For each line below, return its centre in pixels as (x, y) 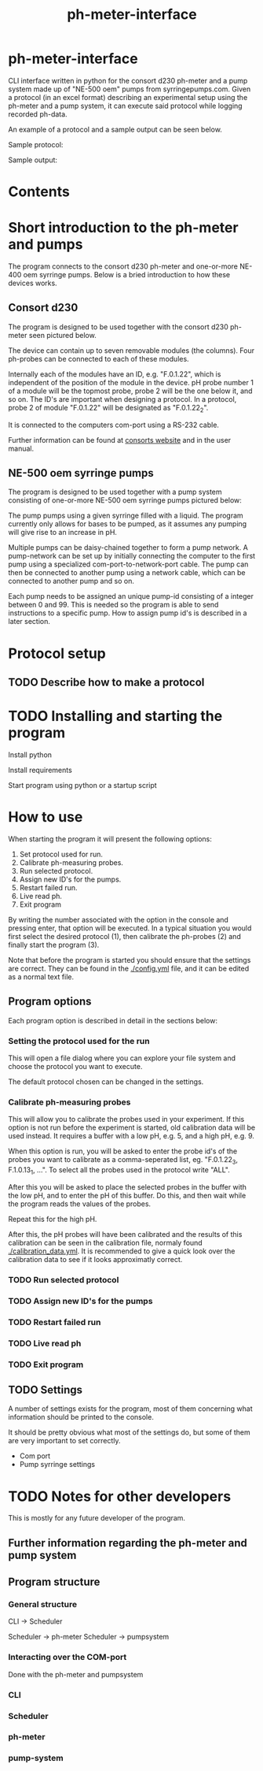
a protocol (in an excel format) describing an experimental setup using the (128, 97)
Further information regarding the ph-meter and (128, 1543)
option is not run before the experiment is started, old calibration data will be (132, 1127)
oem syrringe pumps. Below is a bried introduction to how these (127, 275)
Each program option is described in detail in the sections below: (113, 1020)
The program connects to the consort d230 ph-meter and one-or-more (123, 266)
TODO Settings (46, 1389)
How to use (46, 817)
